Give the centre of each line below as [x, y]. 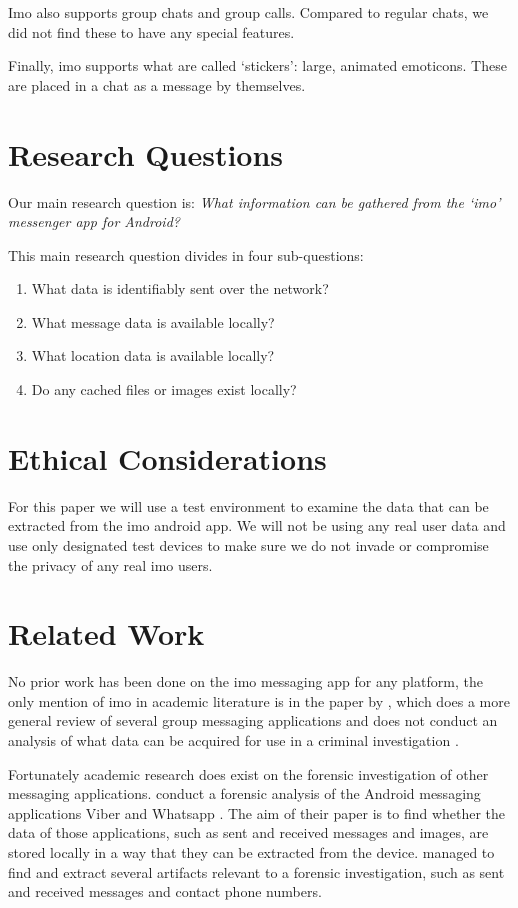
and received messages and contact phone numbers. [165, 891]
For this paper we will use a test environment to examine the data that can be [248, 505]
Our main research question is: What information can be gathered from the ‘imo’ [254, 201]
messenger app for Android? [94, 221]
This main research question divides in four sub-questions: [186, 254]
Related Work [106, 633]
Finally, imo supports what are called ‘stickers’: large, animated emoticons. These [257, 65]
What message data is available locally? [153, 321]
